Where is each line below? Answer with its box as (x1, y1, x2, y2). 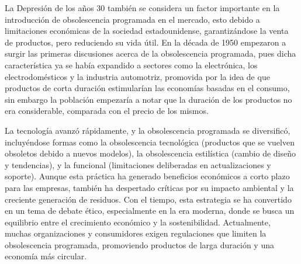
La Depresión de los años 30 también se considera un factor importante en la (5, 2, 280, 13)
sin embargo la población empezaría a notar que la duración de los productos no (5, 93, 292, 105)
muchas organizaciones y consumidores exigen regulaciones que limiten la (5, 227, 267, 239)
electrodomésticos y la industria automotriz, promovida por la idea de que (5, 70, 270, 82)
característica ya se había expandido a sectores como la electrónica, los (5, 58, 258, 71)
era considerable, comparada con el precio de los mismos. (5, 105, 209, 117)
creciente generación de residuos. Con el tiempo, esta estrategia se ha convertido (5, 193, 292, 205)
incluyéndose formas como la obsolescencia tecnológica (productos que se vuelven (5, 136, 295, 148)
